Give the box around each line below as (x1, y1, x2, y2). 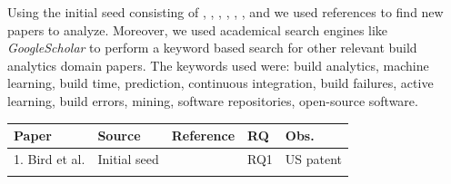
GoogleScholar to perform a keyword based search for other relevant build (7, 38, 417, 57)
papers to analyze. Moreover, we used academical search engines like (7, 20, 388, 39)
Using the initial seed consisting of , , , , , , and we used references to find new (7, 3, 444, 21)
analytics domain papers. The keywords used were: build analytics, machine (7, 55, 429, 74)
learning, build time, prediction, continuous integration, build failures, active (7, 73, 434, 92)
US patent (285, 149, 343, 168)
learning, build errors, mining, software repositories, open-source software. (7, 91, 418, 110)
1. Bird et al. (14, 149, 85, 168)
